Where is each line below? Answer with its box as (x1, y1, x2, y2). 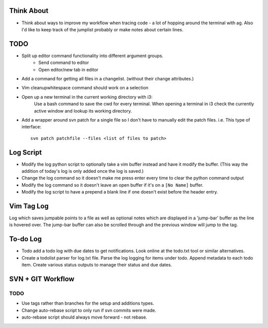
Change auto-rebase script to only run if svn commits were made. (21, 307, 156, 313)
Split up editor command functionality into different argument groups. (21, 53, 164, 59)
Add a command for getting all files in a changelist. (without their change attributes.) (21, 75, 194, 81)
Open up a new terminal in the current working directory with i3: (21, 94, 153, 100)
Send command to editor (38, 60, 89, 66)
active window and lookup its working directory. (34, 108, 132, 114)
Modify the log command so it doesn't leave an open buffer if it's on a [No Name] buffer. (21, 182, 203, 188)
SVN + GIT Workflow (9, 274, 74, 283)
